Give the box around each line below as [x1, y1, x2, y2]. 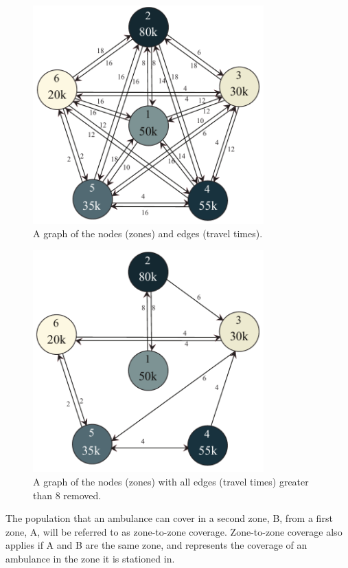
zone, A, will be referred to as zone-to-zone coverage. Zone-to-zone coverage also [5, 524, 343, 538]
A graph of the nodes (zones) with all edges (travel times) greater [33, 474, 309, 489]
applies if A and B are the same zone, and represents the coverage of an [5, 538, 308, 552]
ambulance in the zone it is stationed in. [5, 551, 175, 566]
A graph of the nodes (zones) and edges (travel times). [33, 226, 263, 241]
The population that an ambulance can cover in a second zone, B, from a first [5, 511, 333, 525]
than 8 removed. [33, 488, 102, 502]
